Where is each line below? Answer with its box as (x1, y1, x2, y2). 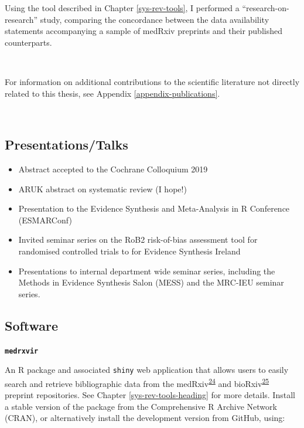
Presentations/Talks (5, 135, 128, 154)
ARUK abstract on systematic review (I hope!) (18, 182, 187, 195)
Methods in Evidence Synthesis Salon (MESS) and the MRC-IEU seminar (18, 276, 284, 288)
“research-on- (242, 2, 289, 13)
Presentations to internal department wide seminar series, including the (18, 264, 275, 277)
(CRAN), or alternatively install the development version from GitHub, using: (5, 412, 285, 424)
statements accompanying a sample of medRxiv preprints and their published (5, 25, 282, 37)
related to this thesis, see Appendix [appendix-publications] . (5, 87, 220, 99)
